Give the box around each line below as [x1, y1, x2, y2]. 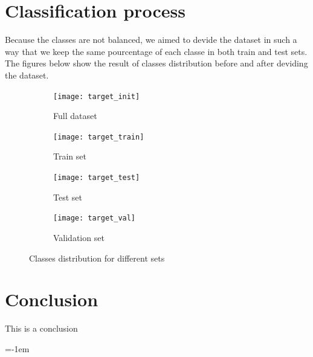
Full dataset [53, 109, 97, 122]
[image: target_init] [53, 92, 140, 101]
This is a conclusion [5, 322, 78, 335]
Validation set [53, 231, 105, 243]
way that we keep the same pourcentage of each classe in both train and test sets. [5, 45, 308, 57]
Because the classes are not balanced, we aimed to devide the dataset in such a [5, 33, 297, 46]
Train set [53, 150, 86, 162]
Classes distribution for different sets [29, 251, 165, 264]
